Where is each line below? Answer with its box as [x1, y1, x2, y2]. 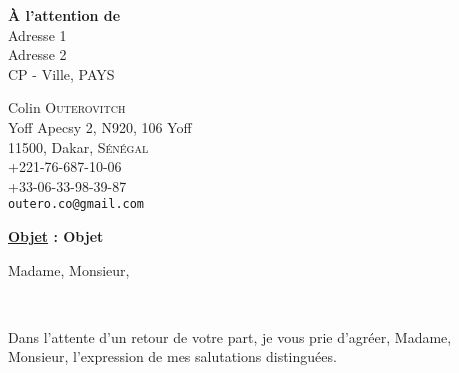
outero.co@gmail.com [8, 197, 145, 212]
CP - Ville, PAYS [8, 63, 115, 84]
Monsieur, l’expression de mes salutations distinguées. [8, 346, 337, 367]
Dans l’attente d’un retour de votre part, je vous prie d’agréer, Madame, [8, 326, 452, 347]
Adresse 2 [8, 44, 67, 65]
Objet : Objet [8, 226, 104, 246]
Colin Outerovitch [8, 97, 126, 118]
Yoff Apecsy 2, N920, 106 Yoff [8, 116, 192, 137]
